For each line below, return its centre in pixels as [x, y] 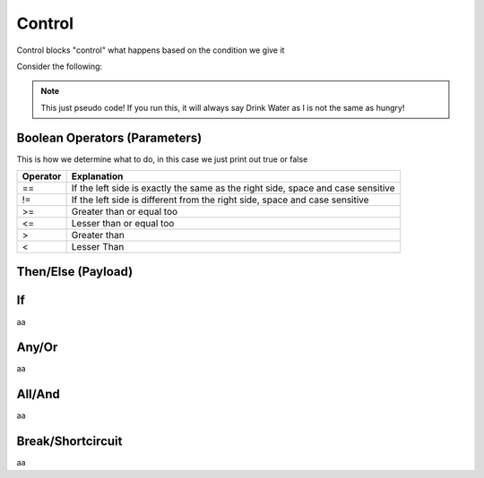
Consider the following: [60, 66]
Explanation [97, 176]
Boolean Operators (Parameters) [109, 137]
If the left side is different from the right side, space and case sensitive [220, 200]
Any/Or [37, 348]
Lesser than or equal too [123, 224]
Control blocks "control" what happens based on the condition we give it [151, 50]
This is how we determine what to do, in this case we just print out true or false [162, 159]
